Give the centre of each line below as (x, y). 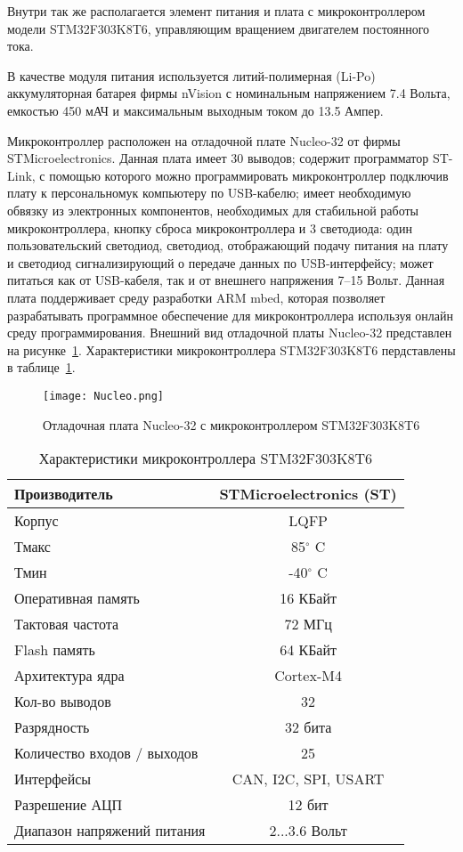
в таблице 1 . (41, 367)
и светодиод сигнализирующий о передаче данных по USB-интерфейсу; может (220, 262)
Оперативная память (77, 598)
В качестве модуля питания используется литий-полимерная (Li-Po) (191, 75)
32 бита (308, 727)
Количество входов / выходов (106, 753)
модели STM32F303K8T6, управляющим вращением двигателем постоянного (219, 28)
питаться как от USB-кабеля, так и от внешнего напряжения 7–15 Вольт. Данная (226, 280)
